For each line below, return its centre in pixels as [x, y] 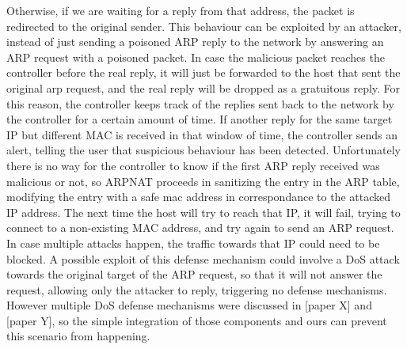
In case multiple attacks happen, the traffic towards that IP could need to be [193, 243]
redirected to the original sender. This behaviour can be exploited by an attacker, [204, 26]
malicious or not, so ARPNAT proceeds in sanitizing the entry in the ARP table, [203, 181]
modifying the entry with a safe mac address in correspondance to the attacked [199, 197]
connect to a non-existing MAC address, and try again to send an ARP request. [200, 228]
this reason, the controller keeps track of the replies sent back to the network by [200, 103]
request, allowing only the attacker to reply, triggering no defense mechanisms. [197, 289]
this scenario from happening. [78, 336]
